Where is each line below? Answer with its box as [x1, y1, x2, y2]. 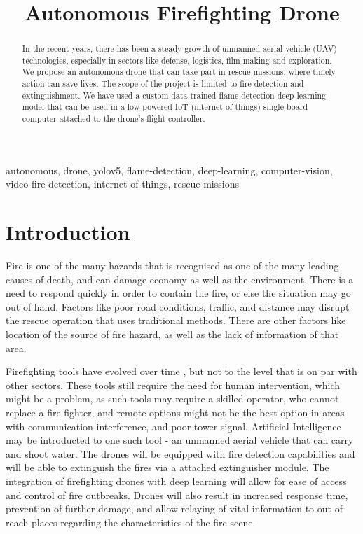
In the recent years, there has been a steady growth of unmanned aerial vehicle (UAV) [22, 43, 337, 55]
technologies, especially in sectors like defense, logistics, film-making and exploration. [22, 54, 332, 66]
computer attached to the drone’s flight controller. [22, 113, 205, 125]
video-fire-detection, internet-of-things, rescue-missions [6, 176, 239, 191]
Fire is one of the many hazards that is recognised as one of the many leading [6, 258, 339, 273]
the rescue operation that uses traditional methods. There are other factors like [6, 313, 346, 328]
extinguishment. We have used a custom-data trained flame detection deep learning [22, 89, 327, 101]
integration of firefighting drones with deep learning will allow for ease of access [6, 473, 347, 488]
